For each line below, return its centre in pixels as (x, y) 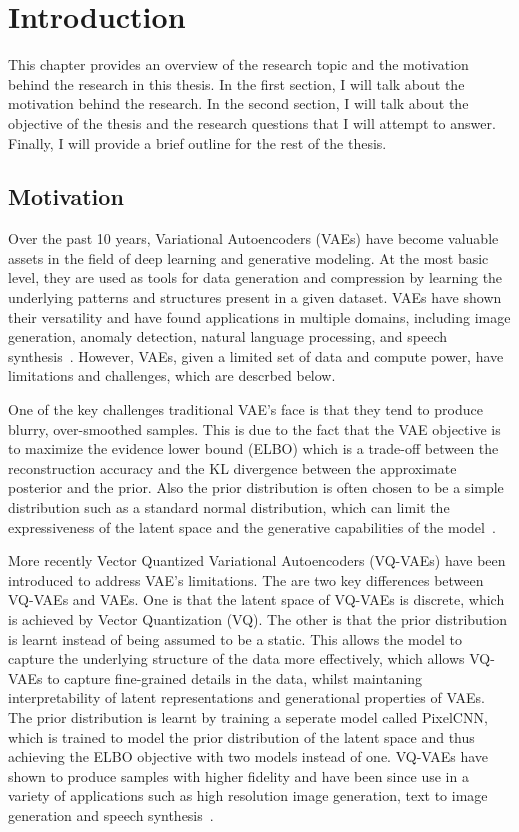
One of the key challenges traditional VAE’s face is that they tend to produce (245, 409)
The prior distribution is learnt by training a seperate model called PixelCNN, (248, 716)
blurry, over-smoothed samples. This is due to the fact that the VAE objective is (254, 428)
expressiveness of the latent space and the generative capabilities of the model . (252, 526)
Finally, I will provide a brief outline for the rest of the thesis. (197, 142)
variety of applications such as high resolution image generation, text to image (248, 795)
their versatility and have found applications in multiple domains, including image (259, 316)
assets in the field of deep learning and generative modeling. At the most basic (248, 257)
